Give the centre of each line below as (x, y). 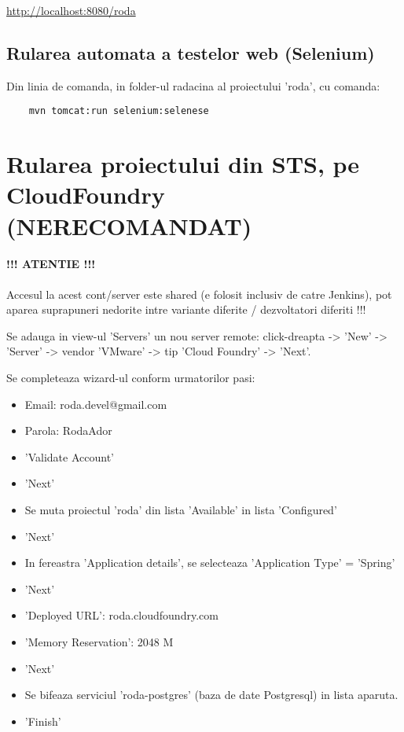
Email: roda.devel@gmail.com (96, 404)
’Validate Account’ (69, 456)
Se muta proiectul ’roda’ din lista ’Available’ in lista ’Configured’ (181, 509)
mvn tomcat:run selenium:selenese (119, 111)
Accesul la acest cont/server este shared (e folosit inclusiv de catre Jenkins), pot (199, 294)
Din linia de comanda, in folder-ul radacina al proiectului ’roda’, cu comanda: (193, 85)
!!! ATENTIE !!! (51, 264)
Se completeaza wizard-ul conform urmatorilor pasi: (131, 377)
